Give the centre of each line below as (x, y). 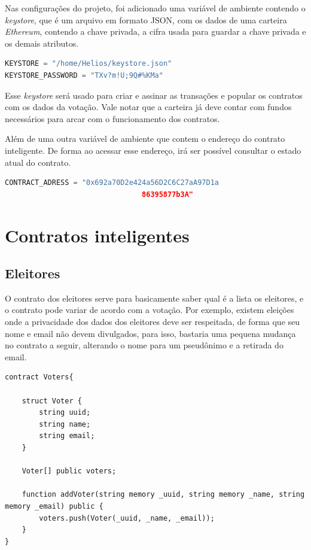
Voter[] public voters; (69, 471)
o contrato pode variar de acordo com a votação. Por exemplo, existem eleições (150, 310)
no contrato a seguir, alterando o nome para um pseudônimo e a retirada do (144, 345)
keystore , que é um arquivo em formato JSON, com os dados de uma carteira (146, 19)
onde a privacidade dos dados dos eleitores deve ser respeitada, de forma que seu (153, 322)
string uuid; (65, 413)
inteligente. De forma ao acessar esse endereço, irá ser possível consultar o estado (153, 150)
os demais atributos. (42, 43)
